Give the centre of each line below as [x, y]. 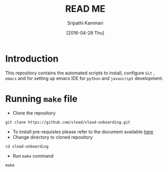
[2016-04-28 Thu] [85, 33]
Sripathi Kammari [85, 23]
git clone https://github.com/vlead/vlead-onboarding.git [68, 122]
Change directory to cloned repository [53, 137]
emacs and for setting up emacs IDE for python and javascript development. [84, 78]
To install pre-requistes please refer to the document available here [83, 132]
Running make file [41, 98]
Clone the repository [34, 113]
